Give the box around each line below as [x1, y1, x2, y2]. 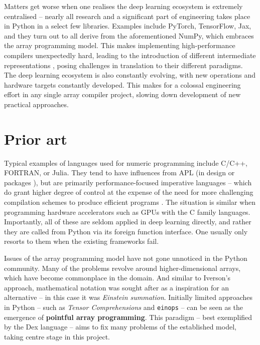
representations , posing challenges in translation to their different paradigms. [4, 60, 243, 70]
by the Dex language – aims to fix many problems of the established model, [4, 321, 236, 332]
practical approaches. [4, 99, 69, 109]
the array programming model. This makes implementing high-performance [4, 40, 235, 51]
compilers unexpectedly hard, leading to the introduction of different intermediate [4, 50, 256, 60]
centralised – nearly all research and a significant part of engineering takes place [4, 11, 250, 21]
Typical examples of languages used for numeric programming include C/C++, [4, 157, 247, 168]
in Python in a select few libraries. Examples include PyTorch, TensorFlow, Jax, [4, 21, 251, 31]
